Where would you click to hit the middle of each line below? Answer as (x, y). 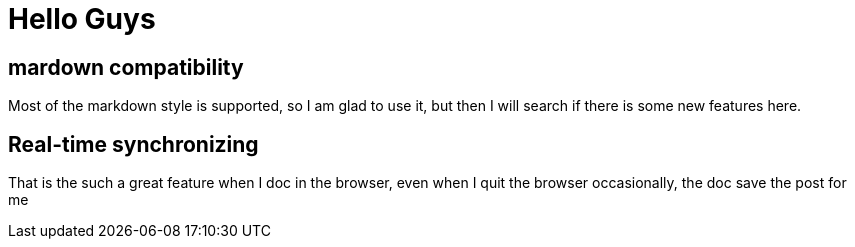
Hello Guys (82, 19)
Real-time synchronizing (133, 144)
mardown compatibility (126, 67)
